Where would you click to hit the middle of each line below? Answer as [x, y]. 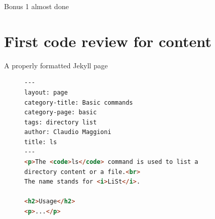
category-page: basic [61, 113]
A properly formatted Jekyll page [56, 65]
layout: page [46, 92]
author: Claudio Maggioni [68, 132]
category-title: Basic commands [79, 102]
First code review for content [108, 41]
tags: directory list [61, 122]
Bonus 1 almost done [36, 6]
